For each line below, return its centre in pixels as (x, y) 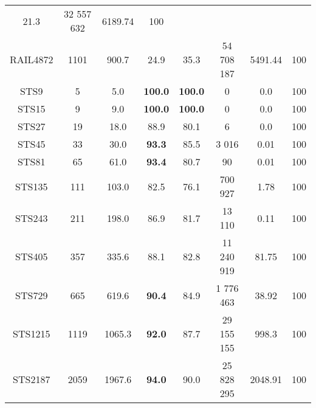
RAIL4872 (32, 59)
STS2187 (32, 379)
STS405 (32, 256)
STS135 (32, 186)
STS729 (32, 295)
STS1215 (32, 334)
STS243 (32, 218)
